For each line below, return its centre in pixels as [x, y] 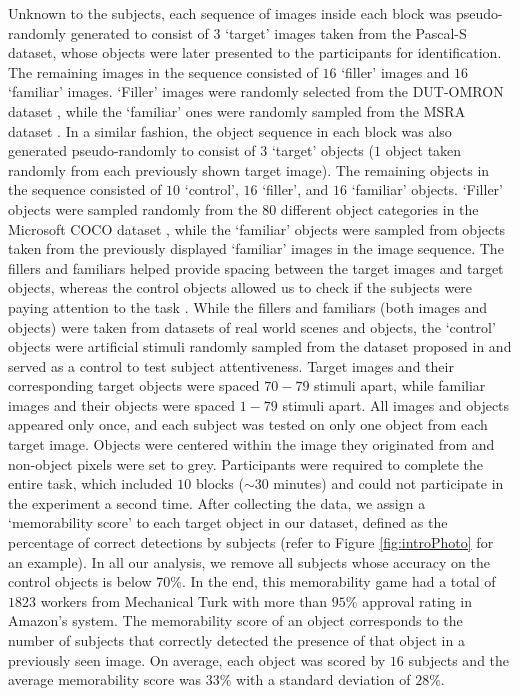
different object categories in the [379, 208]
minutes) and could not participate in [388, 483]
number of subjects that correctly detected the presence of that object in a [236, 640]
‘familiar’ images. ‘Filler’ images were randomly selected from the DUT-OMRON [256, 91]
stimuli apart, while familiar [400, 385]
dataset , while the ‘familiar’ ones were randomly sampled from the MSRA [237, 110]
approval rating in [417, 600]
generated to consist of [139, 32]
